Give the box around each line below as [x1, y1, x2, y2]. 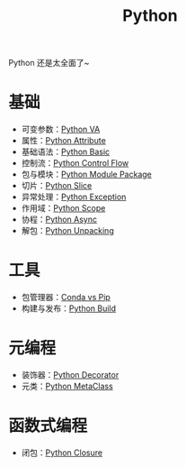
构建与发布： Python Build [21, 303, 117, 314]
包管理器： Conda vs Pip [21, 292, 111, 303]
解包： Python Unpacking [21, 225, 114, 236]
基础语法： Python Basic [21, 146, 111, 158]
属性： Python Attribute [21, 135, 107, 146]
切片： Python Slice [21, 180, 93, 191]
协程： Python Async [21, 214, 98, 225]
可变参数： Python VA [21, 124, 101, 135]
